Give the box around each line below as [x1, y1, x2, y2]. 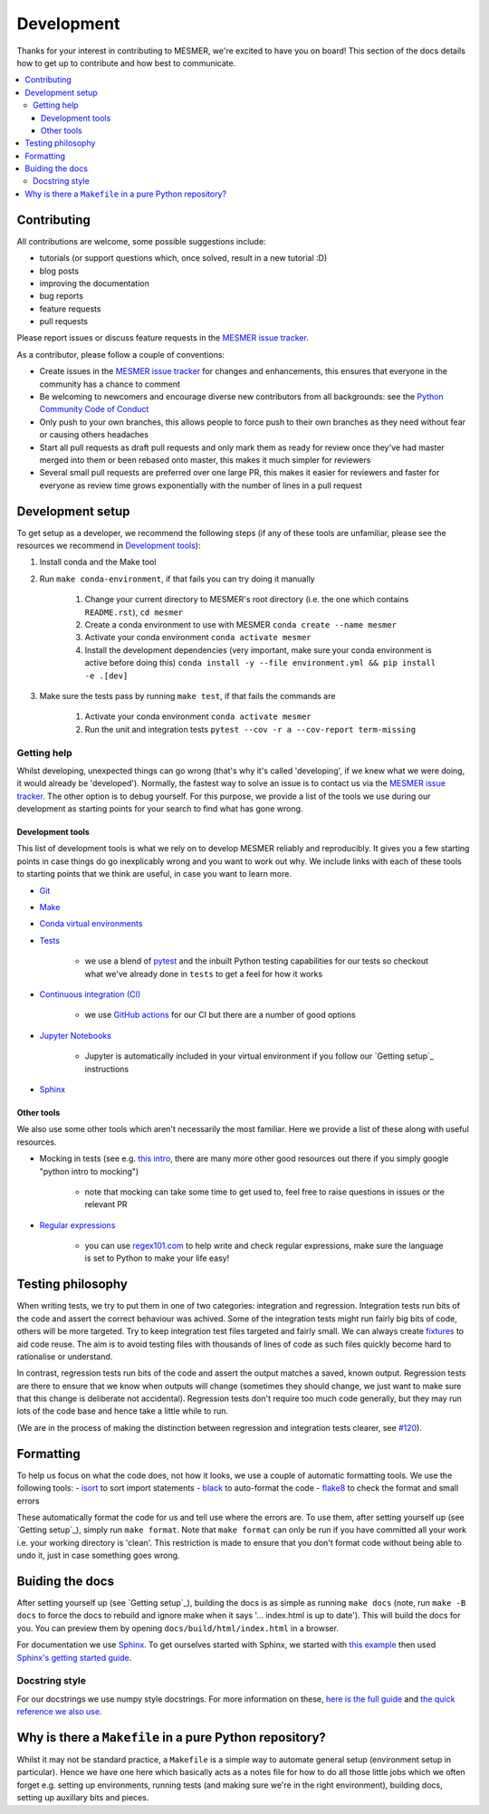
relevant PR [84, 1199, 128, 1210]
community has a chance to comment [39, 379, 181, 389]
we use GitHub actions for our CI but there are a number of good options [84, 1010, 357, 1021]
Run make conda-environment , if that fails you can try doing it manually [39, 573, 316, 584]
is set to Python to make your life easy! [84, 1253, 230, 1263]
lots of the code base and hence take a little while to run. [16, 1406, 229, 1416]
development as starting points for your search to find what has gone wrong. [16, 803, 303, 814]
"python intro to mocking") [39, 1166, 139, 1176]
